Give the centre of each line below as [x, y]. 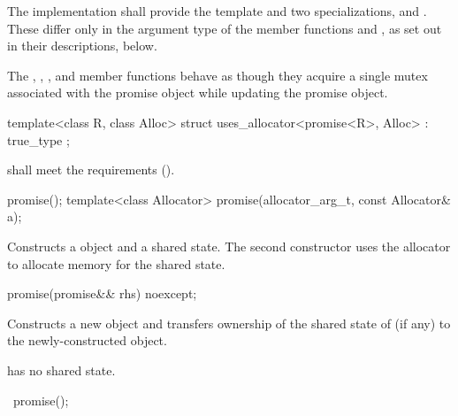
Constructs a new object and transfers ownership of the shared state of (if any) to [229, 323]
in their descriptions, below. [82, 46]
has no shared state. [61, 370]
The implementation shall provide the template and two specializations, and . [217, 11]
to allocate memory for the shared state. [116, 263]
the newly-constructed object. [87, 340]
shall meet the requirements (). [91, 169]
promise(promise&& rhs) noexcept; [102, 293]
